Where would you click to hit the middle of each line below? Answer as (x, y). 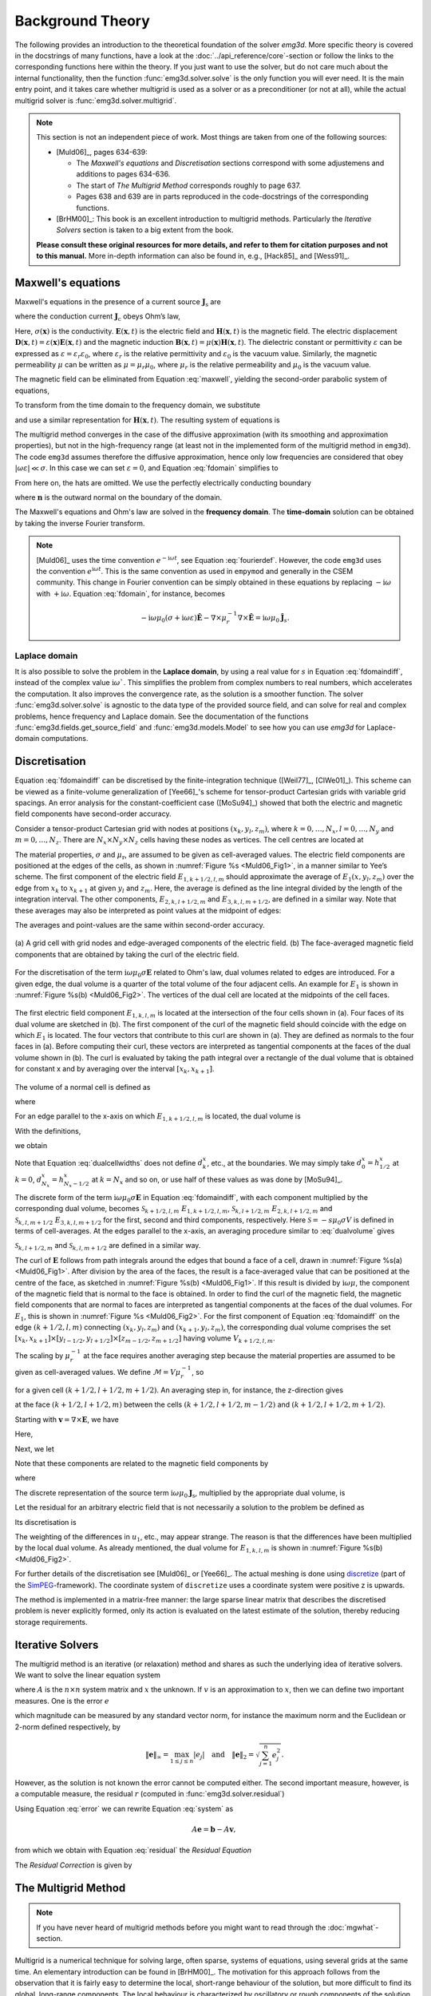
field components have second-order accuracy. (93, 814)
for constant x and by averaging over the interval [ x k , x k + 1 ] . (115, 1070)
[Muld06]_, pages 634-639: (102, 152)
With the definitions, (48, 1131)
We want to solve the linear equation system (88, 1675)
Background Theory (83, 21)
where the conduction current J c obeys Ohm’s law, (98, 317)
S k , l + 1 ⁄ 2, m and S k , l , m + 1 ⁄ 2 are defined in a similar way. (108, 1247)
